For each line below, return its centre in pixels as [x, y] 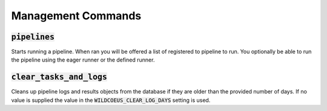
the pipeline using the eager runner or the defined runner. [83, 60]
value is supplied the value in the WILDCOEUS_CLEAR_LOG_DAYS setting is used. [111, 100]
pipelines [33, 37]
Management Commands [76, 16]
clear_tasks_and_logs [59, 77]
